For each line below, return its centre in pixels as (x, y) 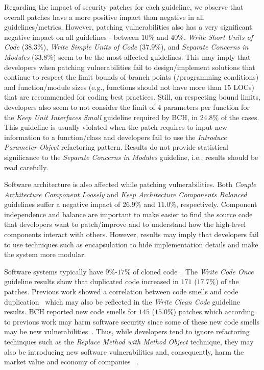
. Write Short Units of (218, 37)
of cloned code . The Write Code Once (193, 271)
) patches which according (214, 311)
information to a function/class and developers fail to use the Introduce (115, 137)
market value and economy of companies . (71, 362)
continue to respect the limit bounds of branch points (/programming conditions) (131, 77)
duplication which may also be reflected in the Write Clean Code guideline (122, 301)
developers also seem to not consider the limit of (80, 107)
